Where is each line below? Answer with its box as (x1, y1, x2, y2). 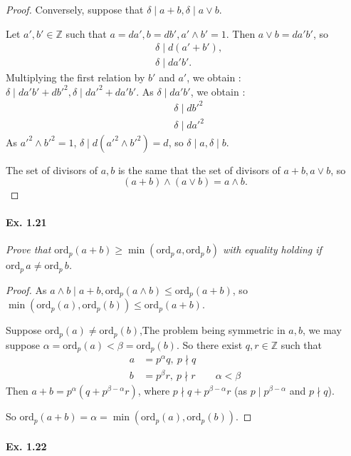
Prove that (6, 242, 51, 257)
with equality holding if (222, 242, 322, 257)
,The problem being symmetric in (139, 323, 285, 338)
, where (137, 383, 170, 398)
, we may (303, 323, 342, 338)
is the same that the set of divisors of (117, 162, 281, 177)
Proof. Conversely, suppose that (6, 2, 144, 16)
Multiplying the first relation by (6, 70, 145, 85)
